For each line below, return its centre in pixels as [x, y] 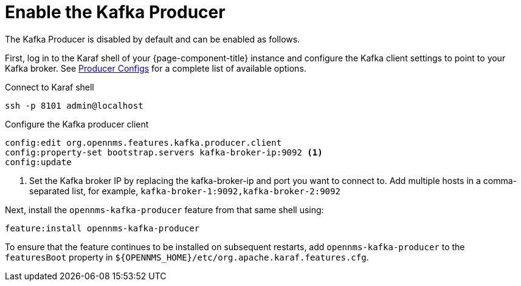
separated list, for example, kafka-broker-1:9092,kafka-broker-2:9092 [185, 191]
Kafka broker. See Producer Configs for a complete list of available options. [156, 68]
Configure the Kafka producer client [77, 124]
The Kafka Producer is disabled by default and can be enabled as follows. [153, 39]
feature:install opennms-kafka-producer [102, 228]
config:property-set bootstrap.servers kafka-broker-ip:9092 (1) [164, 152]
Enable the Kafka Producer [115, 12]
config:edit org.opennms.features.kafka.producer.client [143, 142]
